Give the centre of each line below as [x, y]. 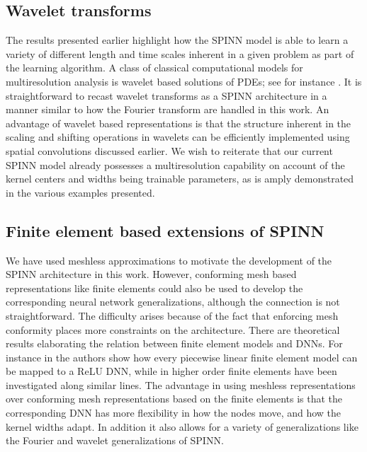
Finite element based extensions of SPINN [165, 230]
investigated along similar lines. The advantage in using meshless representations [181, 384]
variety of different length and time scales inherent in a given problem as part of [180, 53]
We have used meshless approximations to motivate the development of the [169, 260]
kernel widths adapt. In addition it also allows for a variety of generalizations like [182, 426]
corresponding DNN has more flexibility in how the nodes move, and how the [174, 413]
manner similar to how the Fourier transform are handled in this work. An [168, 109]
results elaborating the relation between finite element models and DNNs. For [174, 343]
